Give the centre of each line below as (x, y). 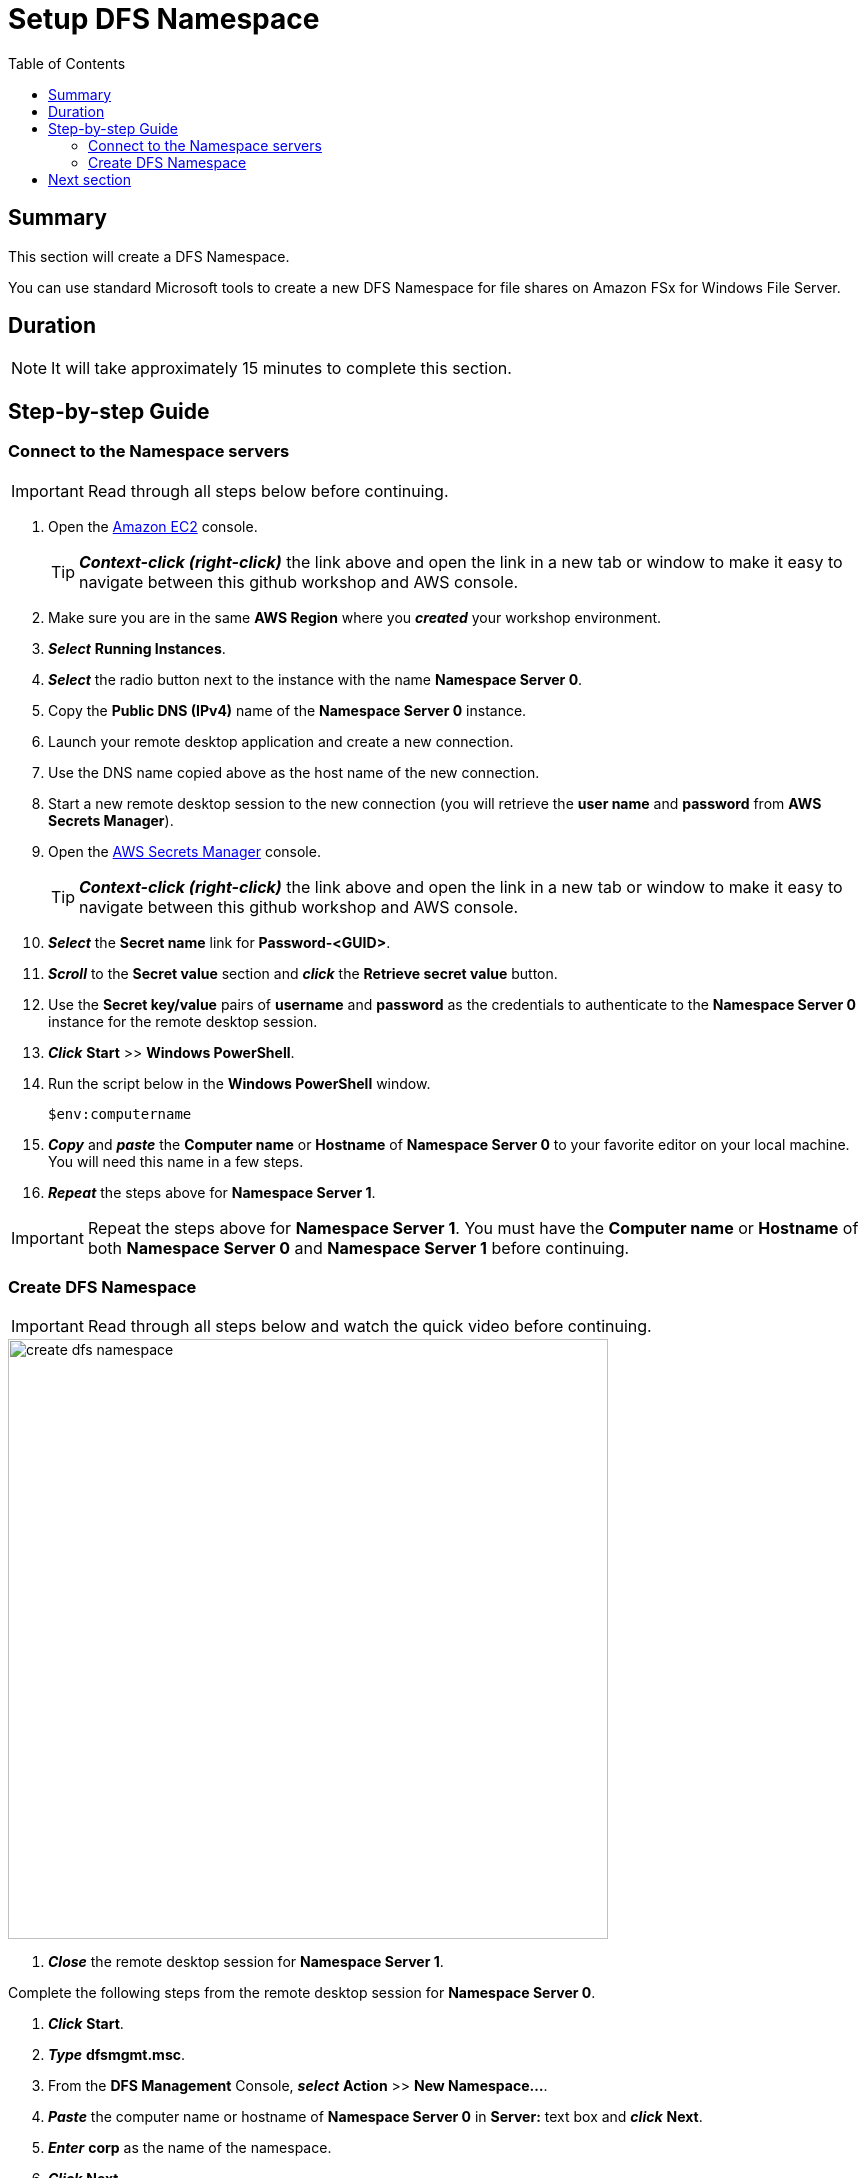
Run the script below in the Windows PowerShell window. (239, 1083)
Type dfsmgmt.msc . (117, 2055)
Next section (90, 179)
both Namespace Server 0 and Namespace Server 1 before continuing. (358, 1247)
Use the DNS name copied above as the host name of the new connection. (294, 772)
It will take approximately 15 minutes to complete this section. (281, 368)
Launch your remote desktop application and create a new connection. (281, 741)
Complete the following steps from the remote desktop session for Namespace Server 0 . (302, 1993)
